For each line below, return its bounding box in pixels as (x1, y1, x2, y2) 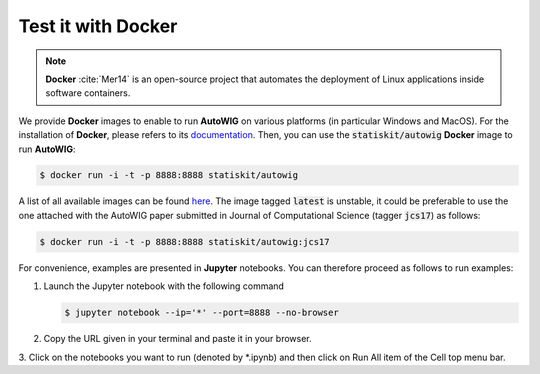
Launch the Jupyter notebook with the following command (43, 280, 285, 292)
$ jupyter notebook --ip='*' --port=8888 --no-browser (64, 307, 339, 319)
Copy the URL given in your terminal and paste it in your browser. (43, 333, 312, 345)
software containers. (45, 87, 131, 99)
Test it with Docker (18, 15, 178, 37)
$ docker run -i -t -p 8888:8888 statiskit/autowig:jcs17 (39, 236, 330, 247)
